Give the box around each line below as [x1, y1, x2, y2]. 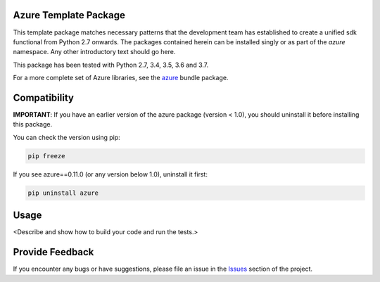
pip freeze [27, 152, 65, 160]
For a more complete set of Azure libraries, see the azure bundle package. [13, 74, 229, 82]
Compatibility [13, 91, 74, 103]
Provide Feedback [13, 246, 94, 258]
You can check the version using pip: [13, 133, 121, 141]
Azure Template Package [13, 9, 126, 21]
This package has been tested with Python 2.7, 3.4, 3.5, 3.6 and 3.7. [13, 60, 209, 69]
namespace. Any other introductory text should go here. [13, 48, 176, 56]
